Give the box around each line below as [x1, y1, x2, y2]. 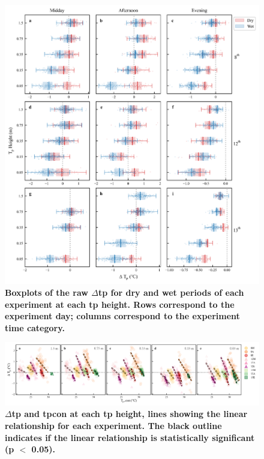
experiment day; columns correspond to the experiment [5, 310, 240, 322]
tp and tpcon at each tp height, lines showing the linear [11, 407, 248, 420]
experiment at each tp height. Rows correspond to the [5, 298, 235, 310]
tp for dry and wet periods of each [98, 286, 244, 298]
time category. [5, 321, 65, 334]
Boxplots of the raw [5, 286, 88, 298]
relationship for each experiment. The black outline [5, 419, 222, 432]
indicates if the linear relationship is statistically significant [5, 431, 255, 443]
